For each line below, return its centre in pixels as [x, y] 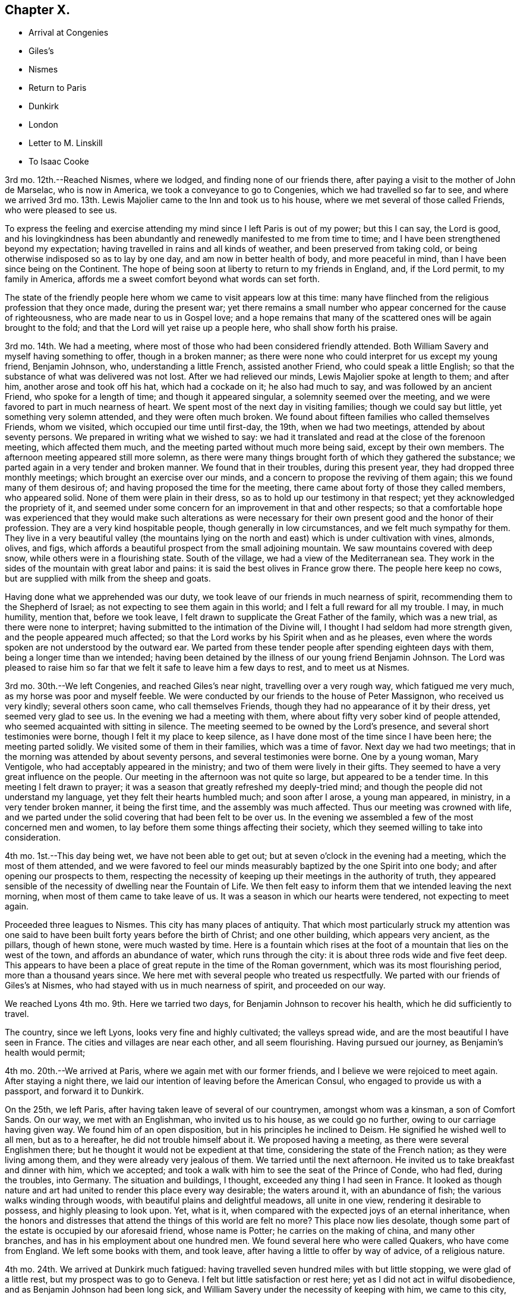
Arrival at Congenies [69, 33]
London [43, 125]
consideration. [33, 838]
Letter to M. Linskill [66, 143]
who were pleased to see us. [61, 210]
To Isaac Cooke [59, 162]
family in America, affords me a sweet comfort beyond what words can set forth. [162, 279]
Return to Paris [58, 88]
